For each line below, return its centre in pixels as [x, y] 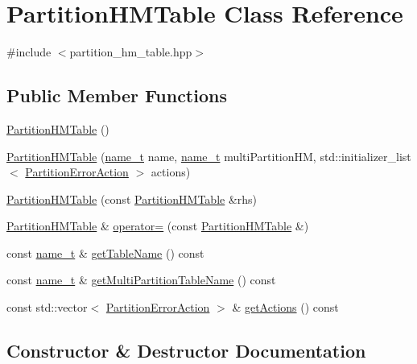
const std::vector [47, 307]
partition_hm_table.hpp [131, 52]
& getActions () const [285, 307]
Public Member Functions [117, 95]
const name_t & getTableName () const [105, 252]
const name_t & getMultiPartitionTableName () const [141, 280]
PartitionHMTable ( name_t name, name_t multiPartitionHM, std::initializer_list [209, 156]
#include [29, 52]
